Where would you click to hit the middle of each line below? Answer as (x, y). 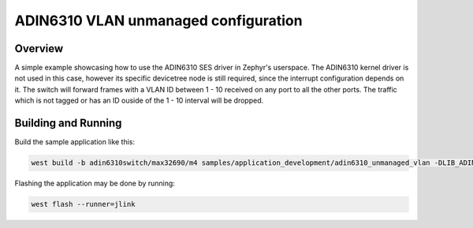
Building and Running (68, 123)
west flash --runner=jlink (83, 204)
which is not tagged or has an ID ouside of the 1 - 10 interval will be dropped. (139, 101)
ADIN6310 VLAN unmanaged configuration (158, 21)
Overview (39, 49)
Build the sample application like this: (75, 142)
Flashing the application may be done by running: (95, 183)
